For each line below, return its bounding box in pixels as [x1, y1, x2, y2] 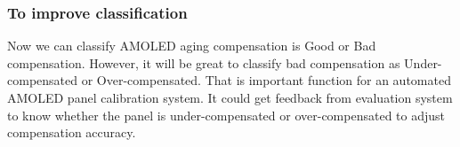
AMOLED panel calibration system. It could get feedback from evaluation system [7, 89, 453, 106]
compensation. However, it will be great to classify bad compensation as [7, 53, 400, 72]
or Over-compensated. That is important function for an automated [81, 71, 451, 89]
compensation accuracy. [7, 123, 136, 142]
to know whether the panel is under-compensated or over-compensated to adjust [7, 105, 445, 124]
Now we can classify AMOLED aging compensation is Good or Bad [7, 36, 376, 55]
